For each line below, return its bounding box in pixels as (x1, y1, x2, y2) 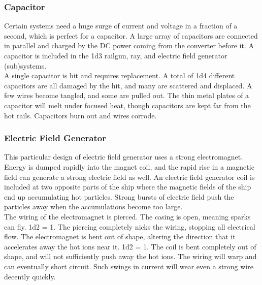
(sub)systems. (4, 60, 47, 71)
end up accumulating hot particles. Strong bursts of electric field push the (4, 191, 234, 202)
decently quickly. (4, 271, 56, 281)
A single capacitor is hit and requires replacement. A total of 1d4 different (4, 70, 235, 81)
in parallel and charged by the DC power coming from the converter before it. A (4, 40, 254, 51)
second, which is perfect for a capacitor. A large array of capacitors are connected (4, 30, 258, 41)
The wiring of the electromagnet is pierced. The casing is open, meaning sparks (4, 211, 251, 221)
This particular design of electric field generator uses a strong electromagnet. (4, 151, 243, 162)
